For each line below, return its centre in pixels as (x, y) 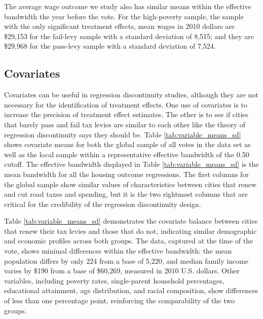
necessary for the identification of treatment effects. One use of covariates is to (126, 104)
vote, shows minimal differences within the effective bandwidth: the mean (118, 251)
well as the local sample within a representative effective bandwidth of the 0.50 (127, 154)
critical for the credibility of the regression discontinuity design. (103, 204)
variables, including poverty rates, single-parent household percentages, (114, 280)
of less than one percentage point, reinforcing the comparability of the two (119, 300)
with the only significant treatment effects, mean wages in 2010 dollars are (119, 26)
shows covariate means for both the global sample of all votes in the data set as (127, 144)
